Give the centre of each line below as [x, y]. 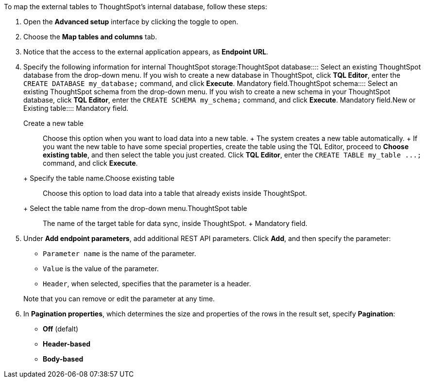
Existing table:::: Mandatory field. [76, 108]
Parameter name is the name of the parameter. [119, 253]
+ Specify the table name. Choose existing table [99, 178]
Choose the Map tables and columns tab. [90, 37]
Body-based [63, 359]
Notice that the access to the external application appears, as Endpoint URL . [146, 52]
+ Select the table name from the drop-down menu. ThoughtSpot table [135, 208]
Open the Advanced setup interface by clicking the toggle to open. [131, 22]
